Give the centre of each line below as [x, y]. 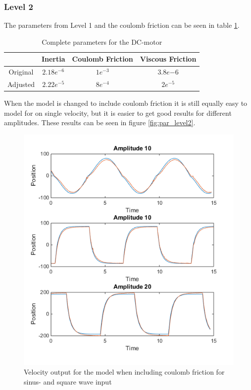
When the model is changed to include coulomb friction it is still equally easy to [126, 103]
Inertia [53, 59]
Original [21, 72]
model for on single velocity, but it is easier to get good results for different [118, 113]
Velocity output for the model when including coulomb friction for [124, 372]
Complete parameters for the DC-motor [102, 41]
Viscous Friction [168, 59]
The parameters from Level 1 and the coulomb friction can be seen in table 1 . [122, 25]
